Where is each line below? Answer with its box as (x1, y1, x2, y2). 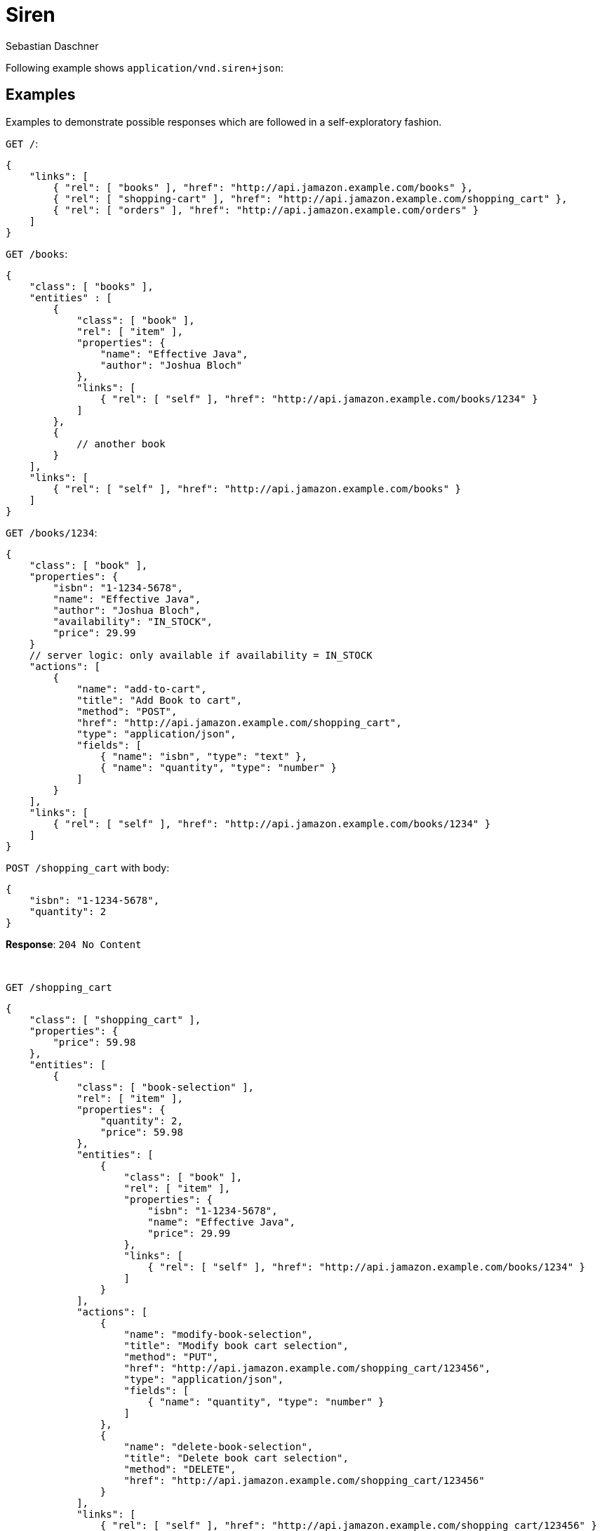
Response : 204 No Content (6, 938, 142, 950)
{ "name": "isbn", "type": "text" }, (100, 750, 307, 762)
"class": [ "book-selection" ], (76, 1081, 255, 1093)
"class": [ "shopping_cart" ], (29, 1013, 201, 1025)
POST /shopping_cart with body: (6, 861, 170, 874)
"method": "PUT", (123, 1351, 219, 1362)
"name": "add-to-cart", (76, 683, 207, 695)
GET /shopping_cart (6, 981, 112, 993)
